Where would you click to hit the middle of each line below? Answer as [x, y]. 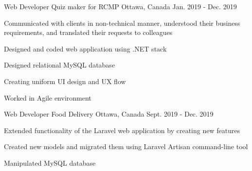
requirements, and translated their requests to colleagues [88, 32]
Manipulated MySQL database [50, 162]
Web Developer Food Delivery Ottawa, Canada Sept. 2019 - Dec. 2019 [109, 114]
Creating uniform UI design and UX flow [65, 81]
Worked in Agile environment [48, 97]
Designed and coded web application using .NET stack [85, 48]
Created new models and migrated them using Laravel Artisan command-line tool [126, 146]
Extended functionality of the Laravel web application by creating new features [122, 130]
